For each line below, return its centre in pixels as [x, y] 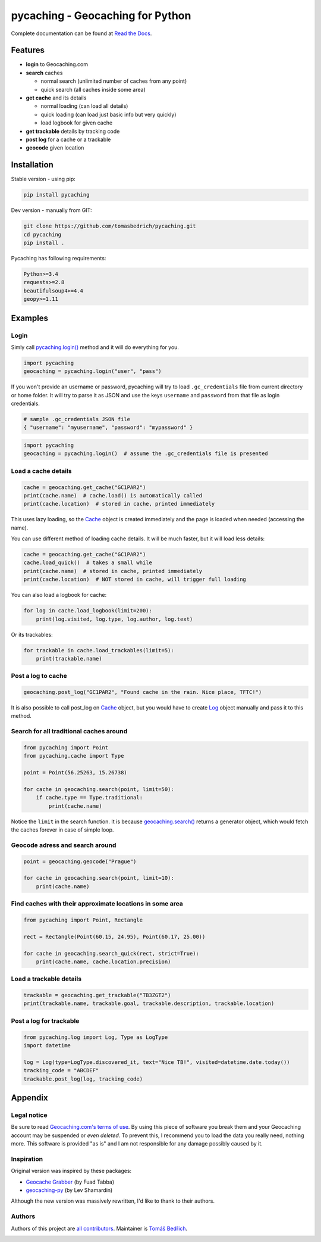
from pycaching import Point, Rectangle [83, 920]
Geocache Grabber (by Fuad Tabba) [70, 1182]
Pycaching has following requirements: [59, 258]
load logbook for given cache [77, 123]
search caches [44, 73]
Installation [32, 165]
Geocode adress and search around [64, 845]
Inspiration [27, 1159]
